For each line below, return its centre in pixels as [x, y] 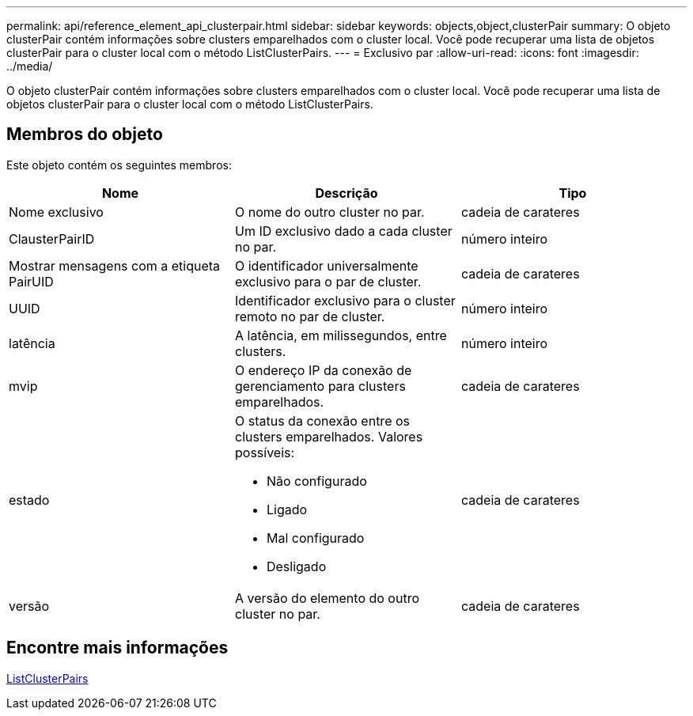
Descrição [346, 193]
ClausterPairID [52, 239]
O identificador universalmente [326, 265]
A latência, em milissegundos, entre [341, 335]
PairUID [31, 281]
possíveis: [265, 452]
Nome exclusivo [56, 212]
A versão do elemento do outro [327, 598]
